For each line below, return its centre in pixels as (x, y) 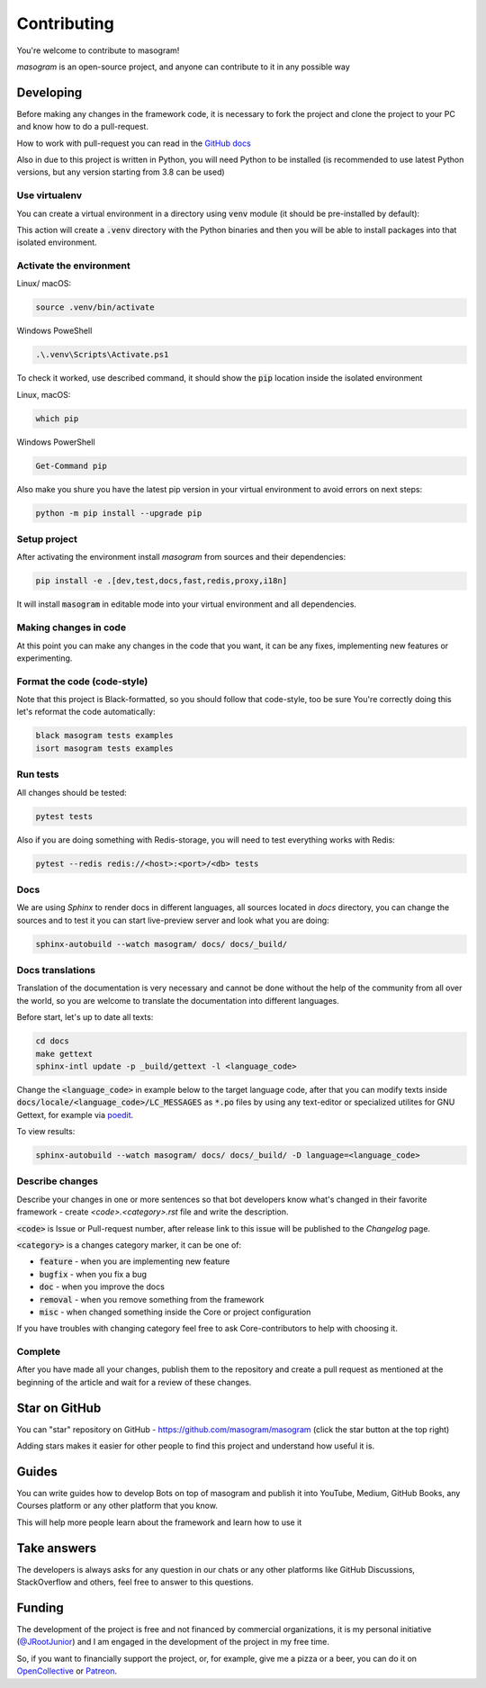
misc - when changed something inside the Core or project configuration (175, 1312)
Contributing (65, 23)
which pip (57, 418)
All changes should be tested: (72, 792)
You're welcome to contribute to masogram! (98, 50)
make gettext (64, 1054)
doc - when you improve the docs (102, 1286)
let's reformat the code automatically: (86, 712)
